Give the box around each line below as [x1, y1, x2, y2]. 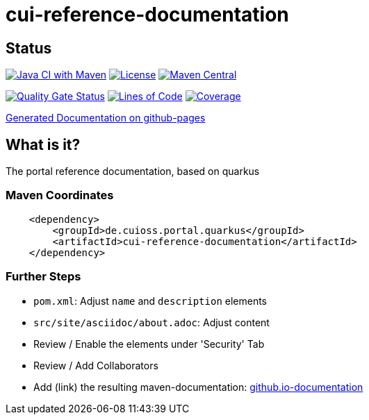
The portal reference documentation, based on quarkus [6, 165, 260, 178]
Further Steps [6, 269, 81, 284]
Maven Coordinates [6, 188, 114, 203]
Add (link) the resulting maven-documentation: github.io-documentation [33, 380, 363, 393]
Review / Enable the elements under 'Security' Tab [33, 337, 265, 350]
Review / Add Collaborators [33, 359, 158, 371]
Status [6, 39, 52, 57]
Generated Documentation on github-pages [6, 112, 206, 124]
